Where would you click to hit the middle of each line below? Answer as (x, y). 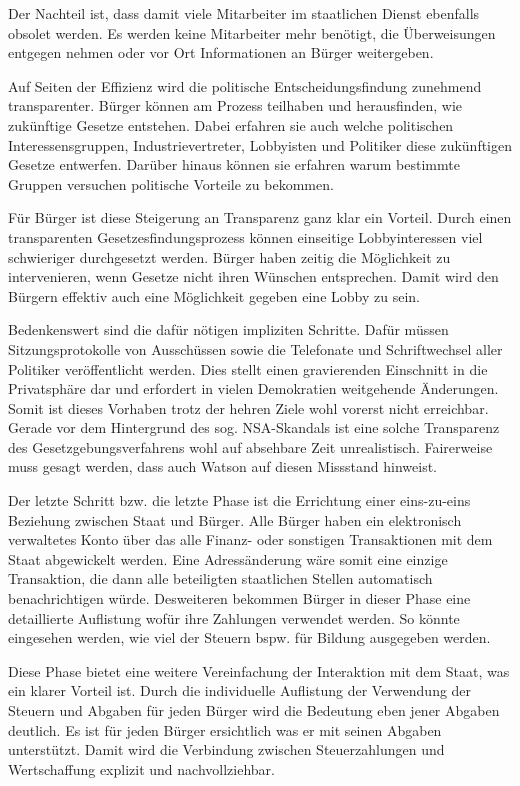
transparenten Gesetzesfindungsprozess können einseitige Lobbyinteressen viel (245, 236)
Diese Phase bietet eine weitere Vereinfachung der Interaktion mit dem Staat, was (259, 670)
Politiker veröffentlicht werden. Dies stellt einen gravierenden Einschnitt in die (248, 368)
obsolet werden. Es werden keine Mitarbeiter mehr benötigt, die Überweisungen (252, 32)
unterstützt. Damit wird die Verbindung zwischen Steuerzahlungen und (226, 749)
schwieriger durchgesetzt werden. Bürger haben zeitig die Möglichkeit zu (229, 256)
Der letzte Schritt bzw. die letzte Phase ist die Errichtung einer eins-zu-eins (239, 500)
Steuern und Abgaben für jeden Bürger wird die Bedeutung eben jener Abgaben (254, 710)
